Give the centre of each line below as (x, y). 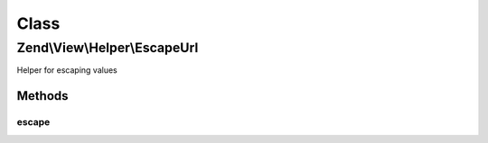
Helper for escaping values (67, 70)
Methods (42, 96)
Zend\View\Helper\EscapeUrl (108, 48)
